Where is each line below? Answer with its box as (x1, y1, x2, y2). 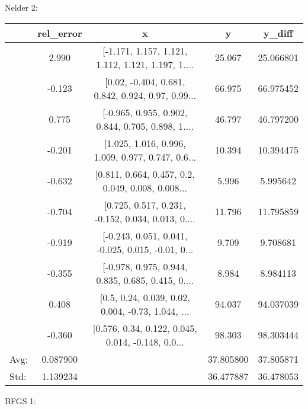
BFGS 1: (5, 394, 36, 407)
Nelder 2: (5, 1, 38, 13)
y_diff (263, 25, 293, 40)
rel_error (37, 25, 82, 40)
